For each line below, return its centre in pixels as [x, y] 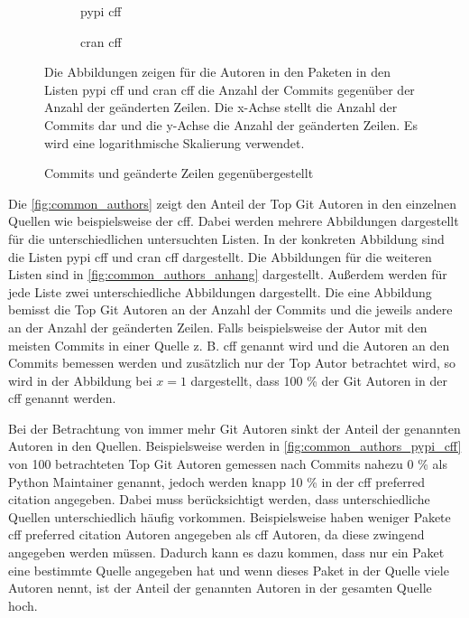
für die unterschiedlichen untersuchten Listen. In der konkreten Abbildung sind [226, 238]
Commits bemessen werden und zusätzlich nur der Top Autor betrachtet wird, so [232, 363]
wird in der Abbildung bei [80, 380]
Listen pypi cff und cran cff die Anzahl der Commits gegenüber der [230, 89]
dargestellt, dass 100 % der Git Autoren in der [319, 380]
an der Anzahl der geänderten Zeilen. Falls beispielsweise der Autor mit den [218, 327]
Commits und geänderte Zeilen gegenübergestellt [179, 173]
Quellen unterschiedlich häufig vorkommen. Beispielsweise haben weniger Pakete [230, 516]
